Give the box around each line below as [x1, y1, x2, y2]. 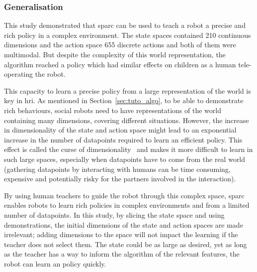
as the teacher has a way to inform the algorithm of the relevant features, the [4, 249, 240, 259]
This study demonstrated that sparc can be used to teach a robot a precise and [4, 20, 246, 30]
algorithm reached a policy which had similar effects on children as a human [4, 59, 236, 69]
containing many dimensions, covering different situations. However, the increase [4, 115, 249, 125]
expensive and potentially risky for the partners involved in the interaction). [4, 173, 236, 184]
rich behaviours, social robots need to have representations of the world [4, 105, 221, 115]
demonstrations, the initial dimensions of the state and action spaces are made [4, 219, 243, 230]
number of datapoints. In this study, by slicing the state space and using [4, 209, 225, 220]
